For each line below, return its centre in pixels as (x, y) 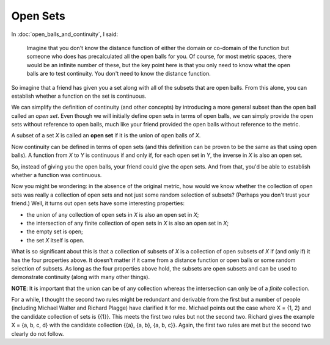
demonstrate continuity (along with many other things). (80, 277)
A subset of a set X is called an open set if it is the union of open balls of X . (106, 136)
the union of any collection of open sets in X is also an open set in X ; (113, 214)
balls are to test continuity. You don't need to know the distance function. (119, 74)
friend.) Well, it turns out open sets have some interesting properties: (98, 203)
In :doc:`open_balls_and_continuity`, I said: (65, 34)
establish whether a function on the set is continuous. (79, 96)
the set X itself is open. (56, 240)
